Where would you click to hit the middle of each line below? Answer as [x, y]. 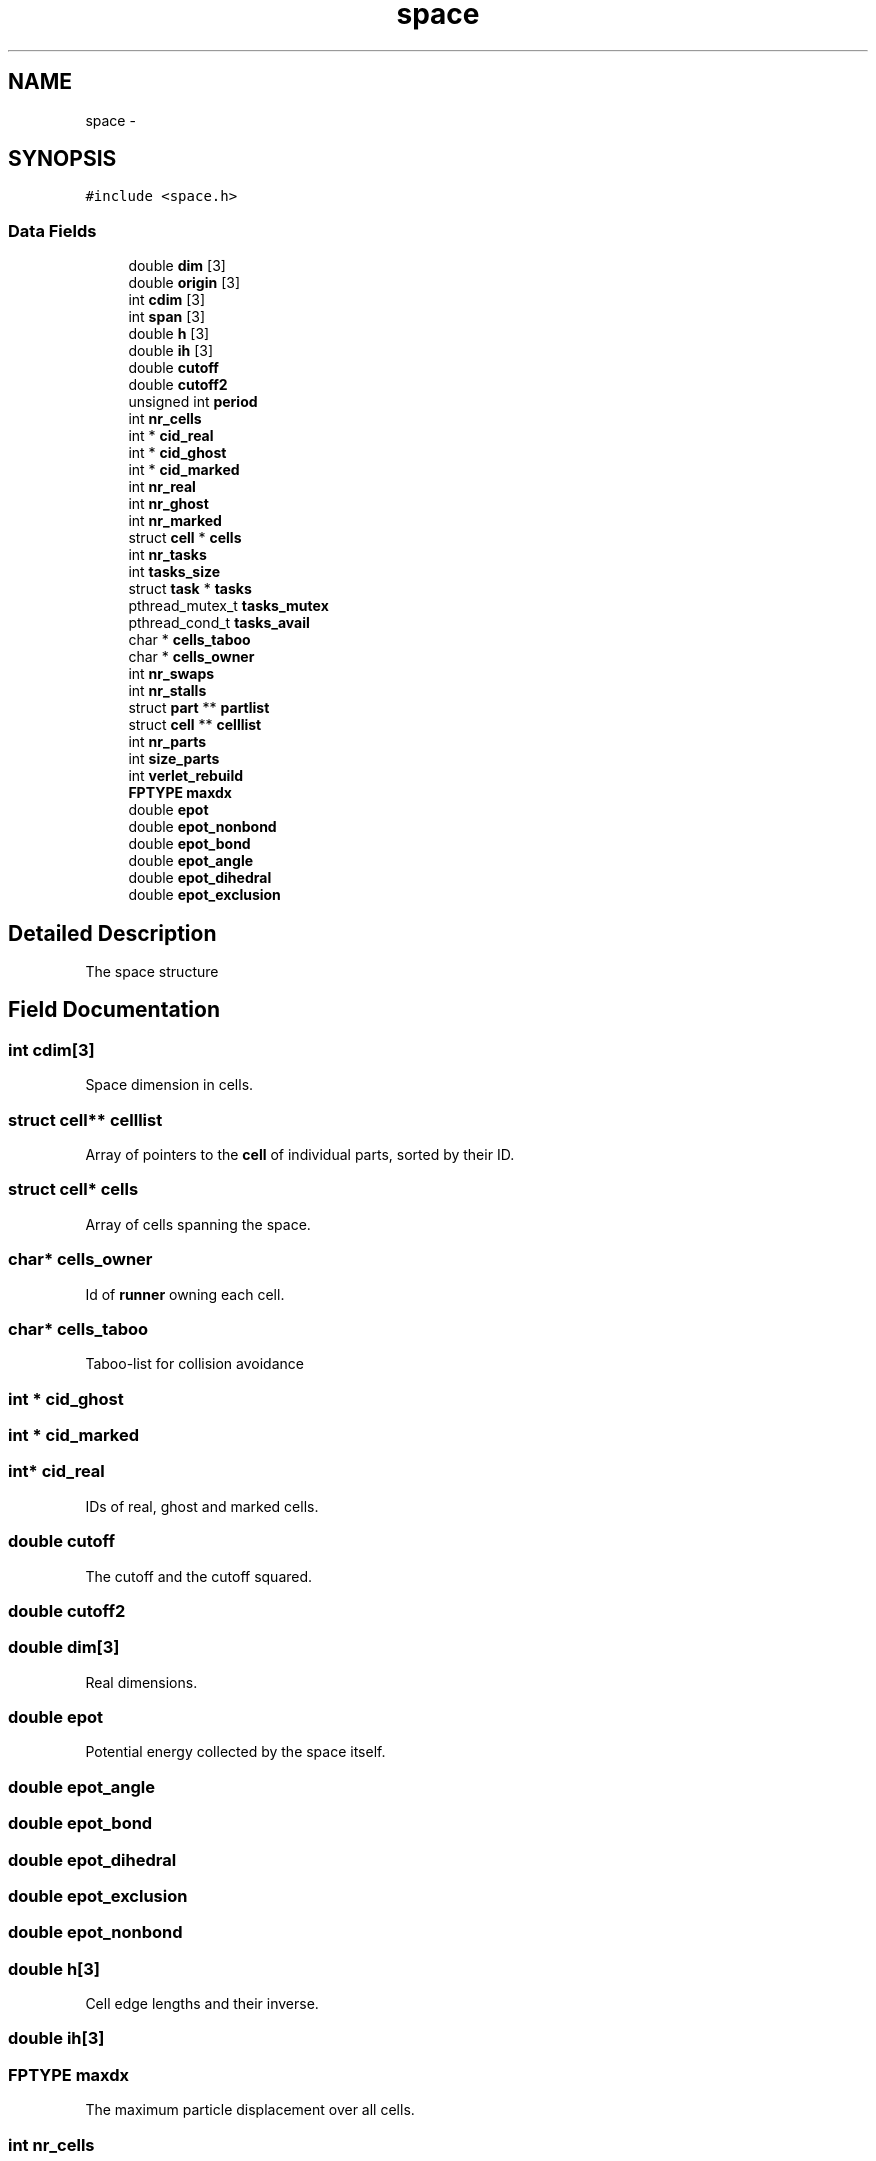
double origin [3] [184, 283]
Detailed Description [112, 933]
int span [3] [167, 317]
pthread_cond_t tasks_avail [219, 623]
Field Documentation [114, 1010]
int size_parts [174, 759]
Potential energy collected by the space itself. [235, 1752]
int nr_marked [175, 521]
